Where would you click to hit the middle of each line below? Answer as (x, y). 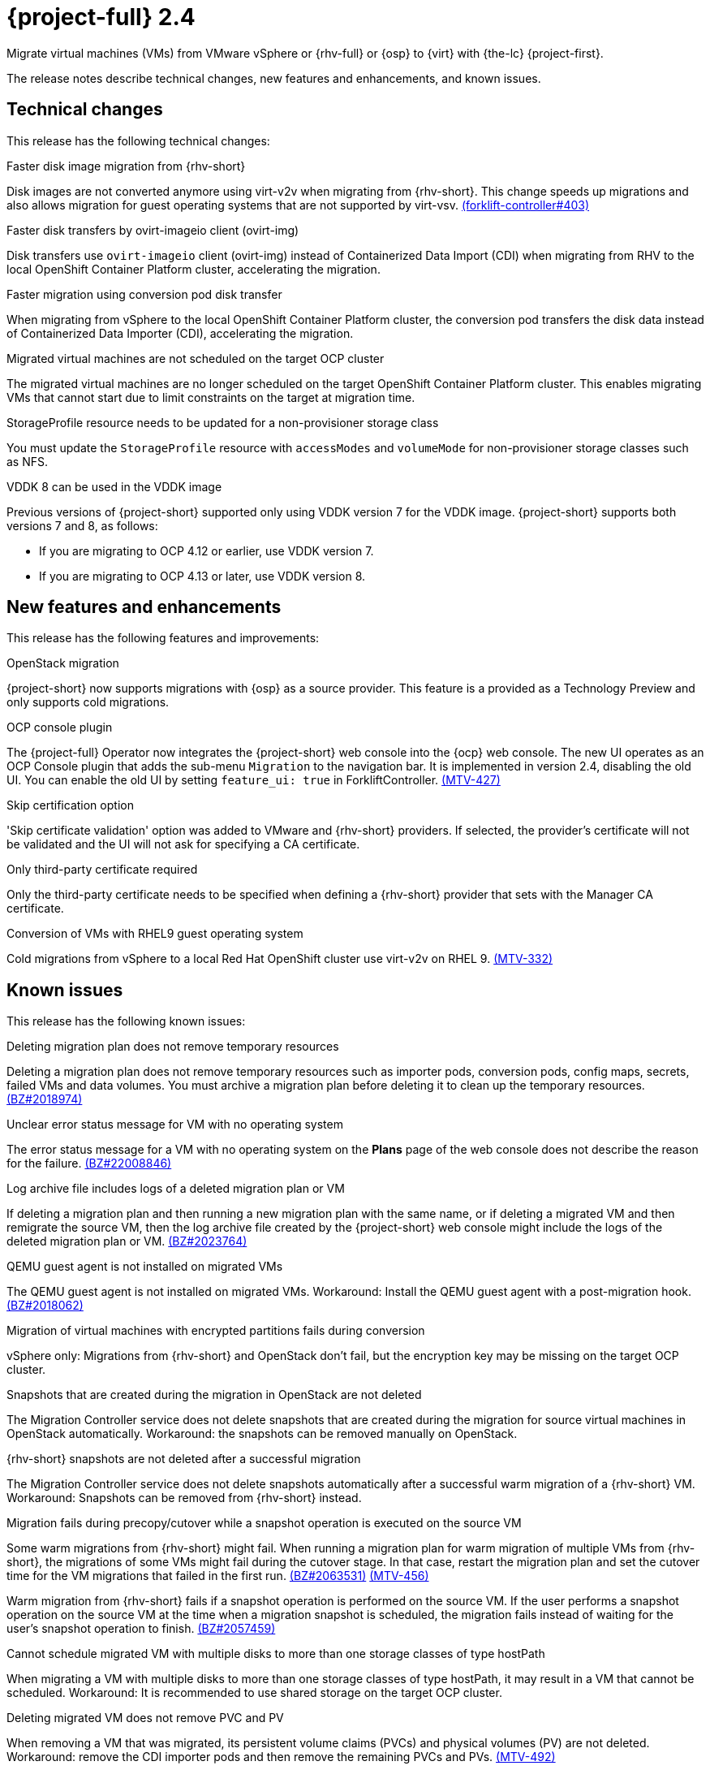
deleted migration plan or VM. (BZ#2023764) (127, 1241)
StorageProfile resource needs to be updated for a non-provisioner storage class (223, 422)
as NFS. (28, 461)
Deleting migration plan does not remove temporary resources (173, 1047)
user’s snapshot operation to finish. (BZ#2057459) (141, 1629)
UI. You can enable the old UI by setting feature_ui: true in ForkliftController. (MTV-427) (254, 780)
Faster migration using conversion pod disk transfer (144, 294)
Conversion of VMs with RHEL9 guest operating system (155, 934)
